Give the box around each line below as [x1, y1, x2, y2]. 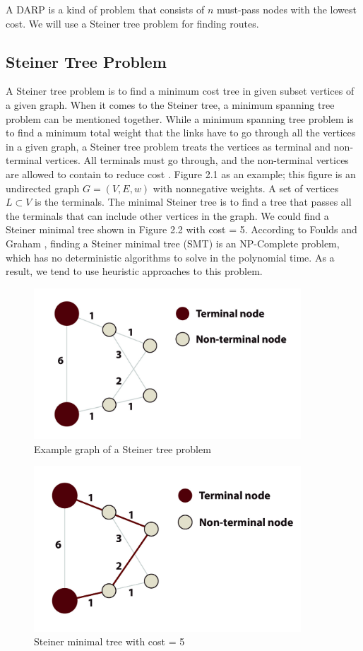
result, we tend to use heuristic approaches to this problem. [6, 264, 263, 278]
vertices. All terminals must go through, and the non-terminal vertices [45, 153, 349, 168]
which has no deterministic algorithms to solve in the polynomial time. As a [6, 250, 335, 264]
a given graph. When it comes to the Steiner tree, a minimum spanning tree [6, 97, 335, 112]
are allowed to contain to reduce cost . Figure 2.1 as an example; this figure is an [6, 166, 356, 181]
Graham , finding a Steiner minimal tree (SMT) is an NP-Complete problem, [6, 235, 340, 250]
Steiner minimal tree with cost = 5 [34, 634, 185, 649]
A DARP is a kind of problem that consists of [6, 2, 205, 16]
